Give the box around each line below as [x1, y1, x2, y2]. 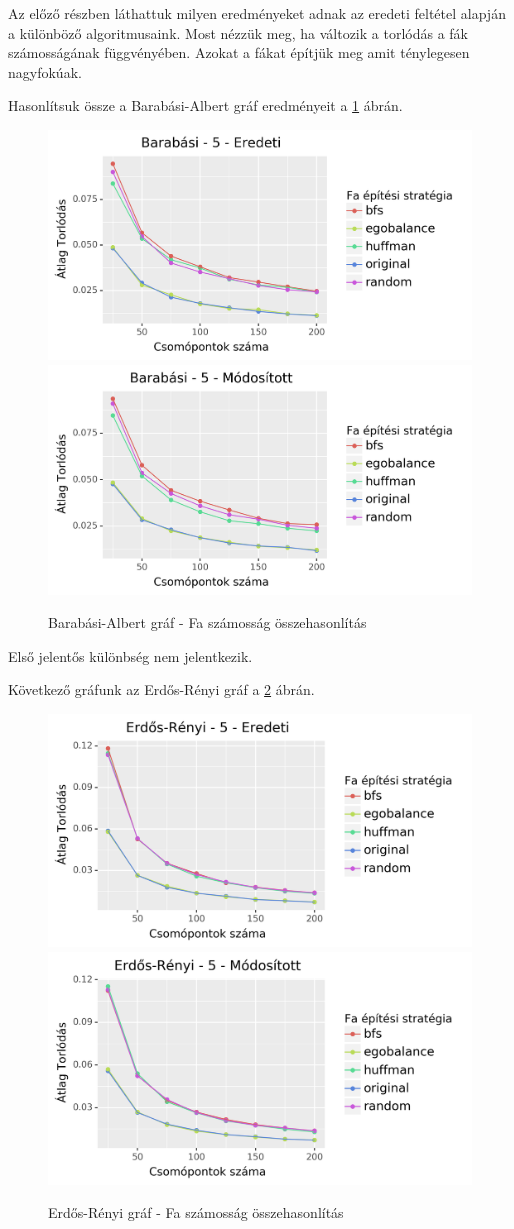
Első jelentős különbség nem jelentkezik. [8, 645, 253, 666]
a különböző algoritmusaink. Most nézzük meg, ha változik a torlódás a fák [8, 22, 468, 43]
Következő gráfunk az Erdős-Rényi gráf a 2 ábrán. [8, 679, 315, 700]
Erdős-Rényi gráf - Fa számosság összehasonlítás [48, 1202, 344, 1223]
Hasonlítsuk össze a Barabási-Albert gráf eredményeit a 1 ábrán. [8, 95, 403, 116]
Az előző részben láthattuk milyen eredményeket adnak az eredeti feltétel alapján [8, 3, 506, 23]
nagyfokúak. [8, 61, 82, 82]
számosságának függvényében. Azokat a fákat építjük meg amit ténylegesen [8, 42, 470, 63]
